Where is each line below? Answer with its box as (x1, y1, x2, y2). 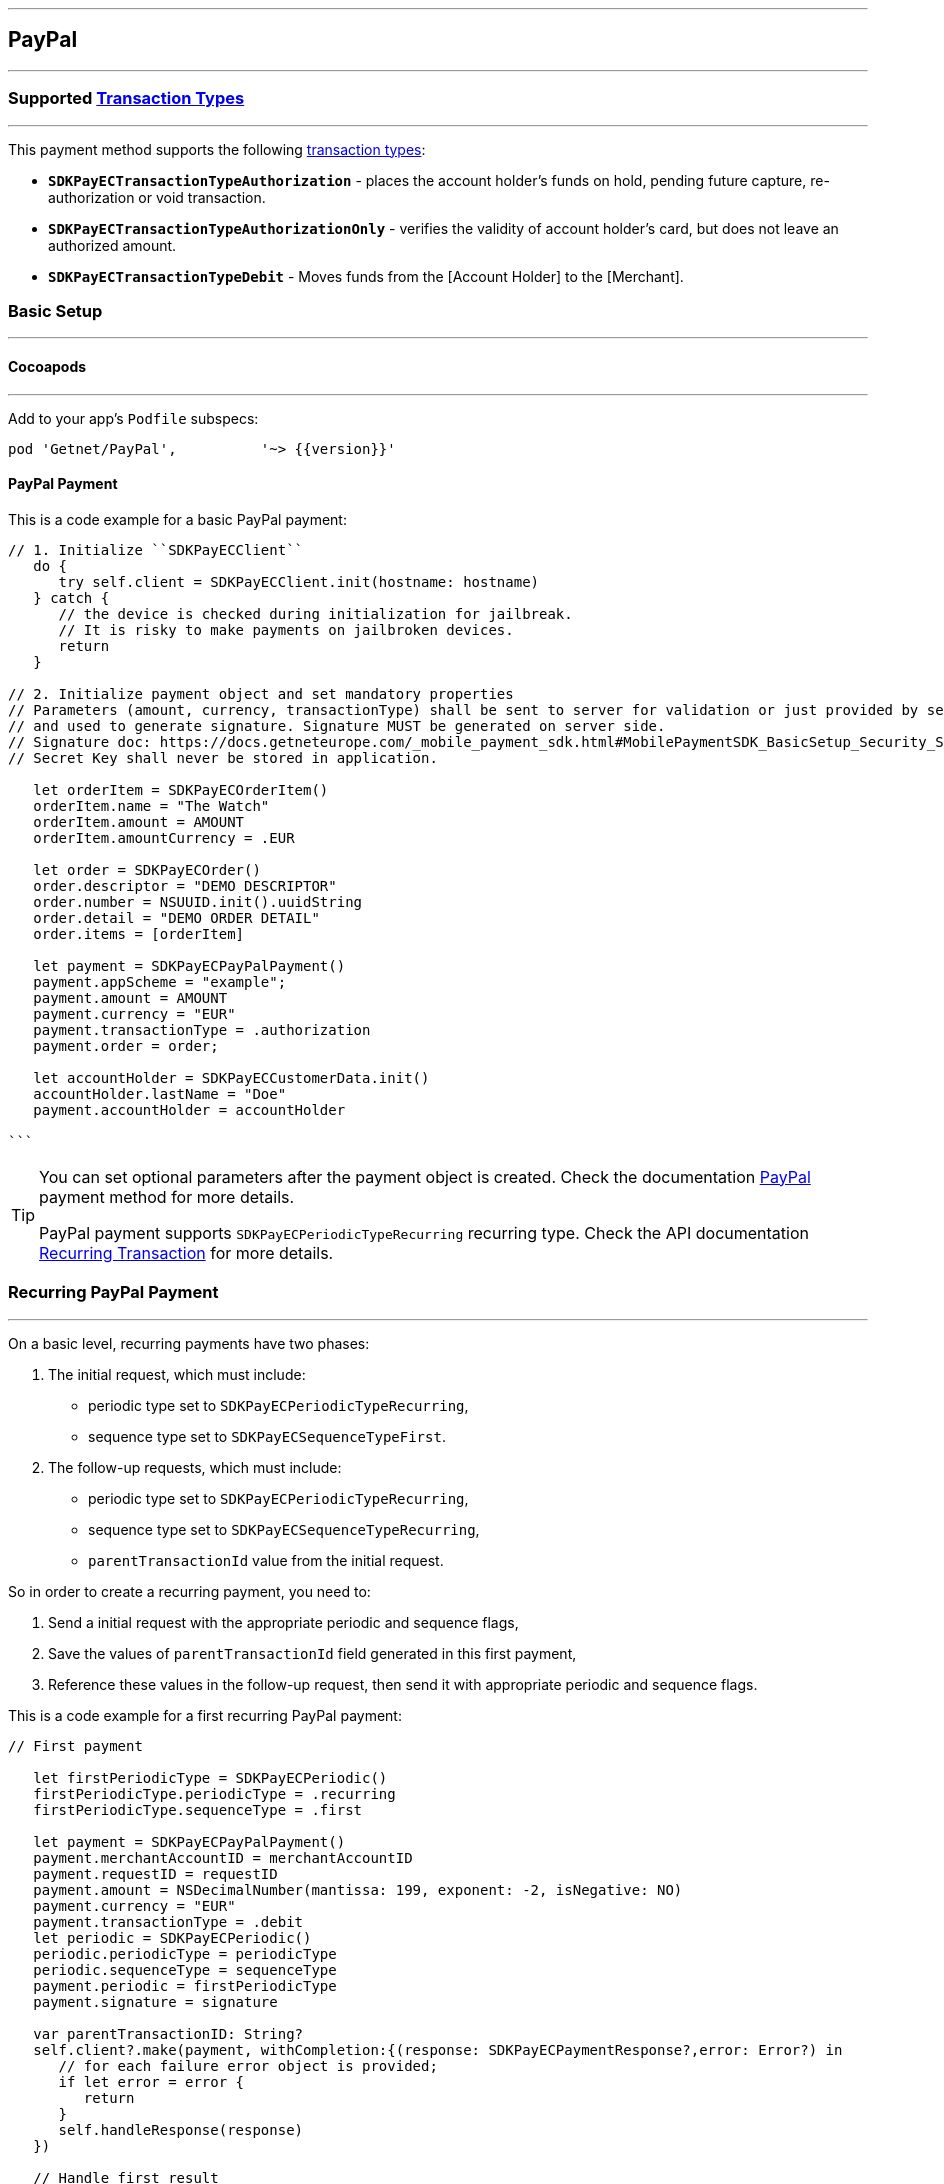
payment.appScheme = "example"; (33, 973, 287, 990)
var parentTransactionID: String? (33, 2025, 304, 2042)
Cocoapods (8, 357, 87, 375)
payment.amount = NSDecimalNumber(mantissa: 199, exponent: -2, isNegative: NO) (33, 1881, 683, 1898)
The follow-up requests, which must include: (48, 1458, 342, 1476)
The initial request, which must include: (48, 1365, 306, 1383)
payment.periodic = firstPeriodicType (33, 1977, 337, 1994)
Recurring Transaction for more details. (39, 1242, 334, 1263)
